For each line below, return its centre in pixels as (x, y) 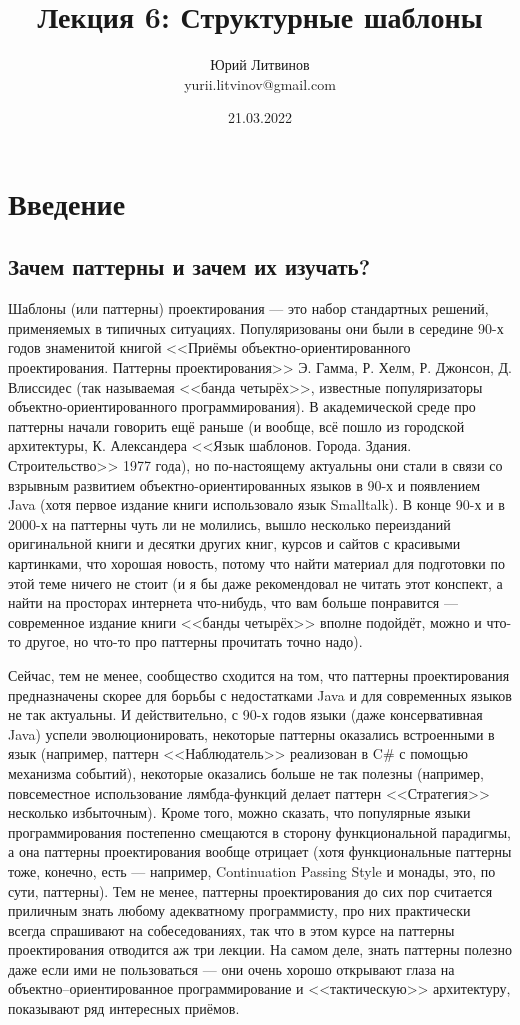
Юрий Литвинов (260, 64)
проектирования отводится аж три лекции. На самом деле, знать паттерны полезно (260, 949)
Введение (67, 202)
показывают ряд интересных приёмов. (124, 1008)
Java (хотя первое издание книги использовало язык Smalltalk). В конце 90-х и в (256, 504)
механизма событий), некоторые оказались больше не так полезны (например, (246, 772)
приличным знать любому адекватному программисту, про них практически (239, 910)
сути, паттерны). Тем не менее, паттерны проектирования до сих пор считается (250, 890)
